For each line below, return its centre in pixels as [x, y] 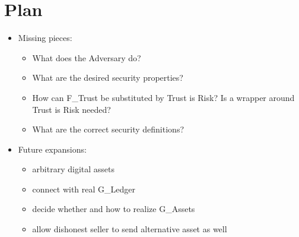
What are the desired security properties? [108, 78]
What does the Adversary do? [87, 57]
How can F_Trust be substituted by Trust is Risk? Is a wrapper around [163, 97]
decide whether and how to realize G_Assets [114, 209]
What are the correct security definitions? [108, 129]
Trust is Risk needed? [71, 109]
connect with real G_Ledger [84, 189]
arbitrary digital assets [74, 169]
